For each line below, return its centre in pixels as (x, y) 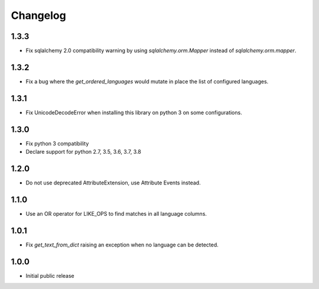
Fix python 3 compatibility (57, 143)
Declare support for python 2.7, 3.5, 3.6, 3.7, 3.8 (83, 152)
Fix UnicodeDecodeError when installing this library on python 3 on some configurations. (134, 112)
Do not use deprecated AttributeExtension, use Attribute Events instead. (113, 183)
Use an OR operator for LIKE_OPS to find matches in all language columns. (116, 213)
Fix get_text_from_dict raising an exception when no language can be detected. (122, 245)
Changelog (38, 15)
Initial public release (50, 275)
